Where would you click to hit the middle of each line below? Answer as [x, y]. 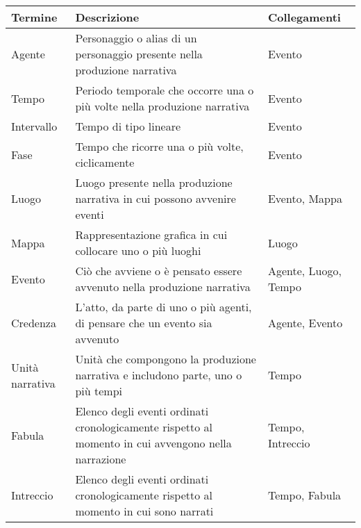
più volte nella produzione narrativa [162, 106]
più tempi [99, 391]
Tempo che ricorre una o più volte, [159, 146]
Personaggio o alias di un [136, 38]
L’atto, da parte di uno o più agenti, [163, 307]
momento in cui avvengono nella [153, 443]
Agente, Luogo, [304, 271]
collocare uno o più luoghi [138, 250]
